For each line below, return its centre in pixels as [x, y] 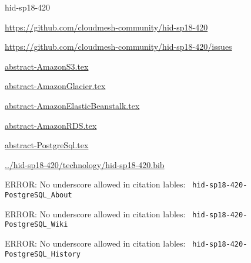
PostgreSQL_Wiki [36, 225]
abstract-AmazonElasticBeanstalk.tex [72, 105]
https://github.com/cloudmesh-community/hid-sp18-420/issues [118, 47]
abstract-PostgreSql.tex [47, 145]
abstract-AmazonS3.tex [47, 66]
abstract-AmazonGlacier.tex [55, 86]
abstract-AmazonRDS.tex [51, 125]
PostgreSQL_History [43, 254]
